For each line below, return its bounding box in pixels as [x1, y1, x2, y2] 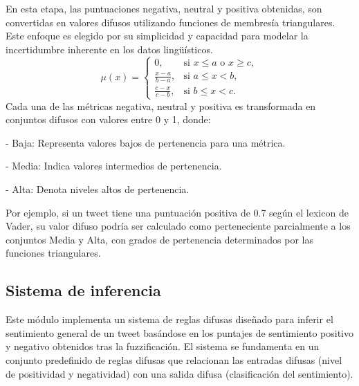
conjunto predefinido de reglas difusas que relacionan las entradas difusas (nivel [6, 352, 342, 367]
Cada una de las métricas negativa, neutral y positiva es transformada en [6, 98, 316, 113]
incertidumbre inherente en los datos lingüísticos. [6, 42, 213, 56]
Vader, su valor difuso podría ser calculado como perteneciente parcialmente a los [6, 219, 351, 233]
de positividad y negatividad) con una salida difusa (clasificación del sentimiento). [6, 366, 353, 380]
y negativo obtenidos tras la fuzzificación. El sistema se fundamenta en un [6, 339, 320, 353]
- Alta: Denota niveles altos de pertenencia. [6, 182, 190, 196]
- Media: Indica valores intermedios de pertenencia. [6, 158, 222, 173]
